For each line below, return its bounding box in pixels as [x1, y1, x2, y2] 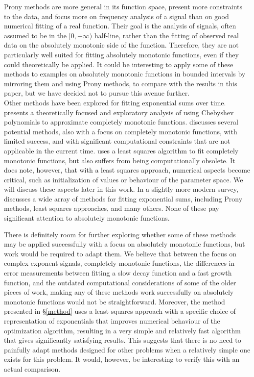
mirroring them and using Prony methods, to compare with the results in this [4, 78, 237, 88]
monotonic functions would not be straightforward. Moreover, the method [4, 296, 225, 306]
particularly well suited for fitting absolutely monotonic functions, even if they [4, 49, 239, 59]
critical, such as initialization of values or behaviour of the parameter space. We [4, 174, 243, 184]
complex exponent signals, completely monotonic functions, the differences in [4, 258, 235, 268]
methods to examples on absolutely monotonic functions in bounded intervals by [4, 69, 246, 79]
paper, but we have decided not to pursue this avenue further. [4, 88, 190, 98]
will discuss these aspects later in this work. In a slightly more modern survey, [4, 184, 238, 194]
